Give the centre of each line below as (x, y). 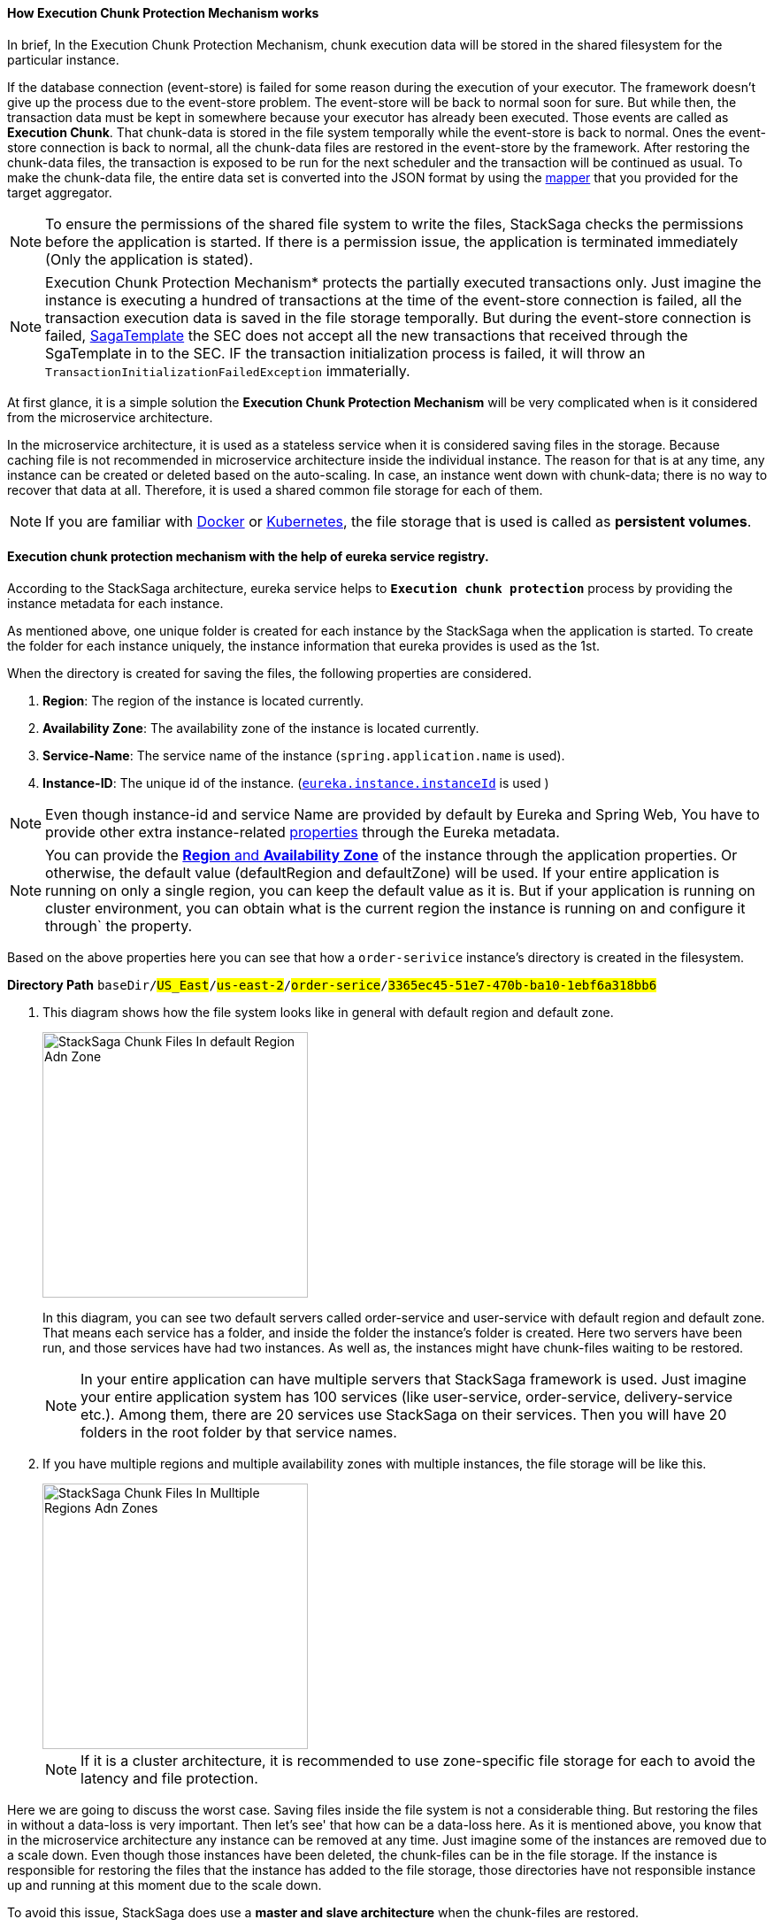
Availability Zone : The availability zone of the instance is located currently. (261, 728)
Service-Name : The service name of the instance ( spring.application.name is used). (304, 755)
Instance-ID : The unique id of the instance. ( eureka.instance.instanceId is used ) (296, 782)
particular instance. (63, 59)
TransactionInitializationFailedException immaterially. (228, 370)
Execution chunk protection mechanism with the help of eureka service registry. (248, 557)
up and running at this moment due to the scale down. (165, 1885)
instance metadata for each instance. (115, 603)
